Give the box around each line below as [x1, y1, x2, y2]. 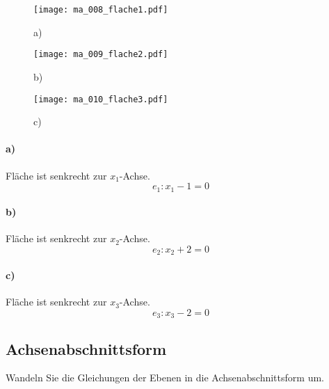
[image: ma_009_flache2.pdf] [33, 49, 168, 60]
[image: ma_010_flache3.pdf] [33, 94, 168, 104]
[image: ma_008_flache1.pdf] [33, 5, 168, 15]
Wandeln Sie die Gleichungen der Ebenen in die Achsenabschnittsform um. [6, 370, 324, 385]
